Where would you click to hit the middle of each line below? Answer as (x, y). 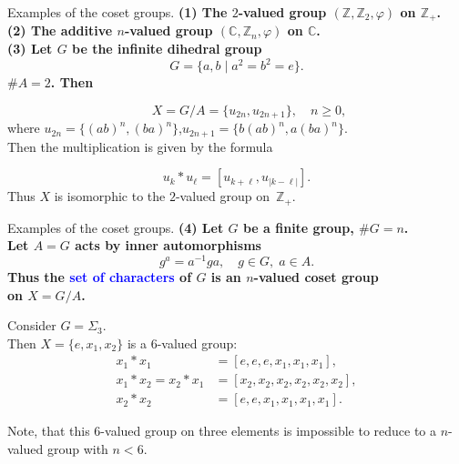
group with (77, 449)
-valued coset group (316, 276)
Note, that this (49, 431)
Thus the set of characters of (100, 276)
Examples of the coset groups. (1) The (117, 12)
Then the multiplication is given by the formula (140, 146)
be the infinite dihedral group (167, 49)
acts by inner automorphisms (168, 245)
